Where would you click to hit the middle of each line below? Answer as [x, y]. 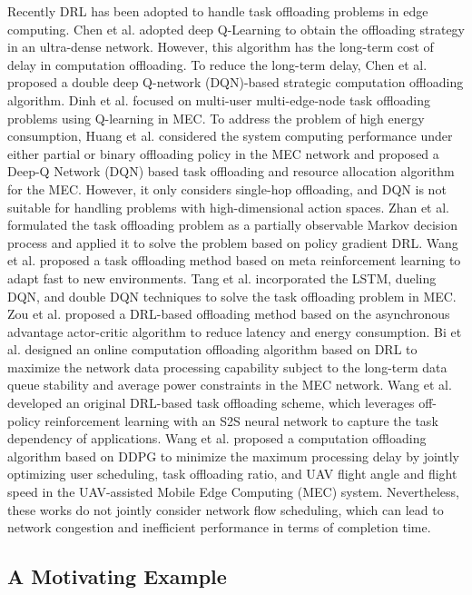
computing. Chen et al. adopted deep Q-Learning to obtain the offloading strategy [236, 29]
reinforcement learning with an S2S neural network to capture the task [241, 420]
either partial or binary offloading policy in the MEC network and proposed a [223, 153]
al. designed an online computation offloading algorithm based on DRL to [212, 349]
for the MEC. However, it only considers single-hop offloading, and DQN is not [227, 188]
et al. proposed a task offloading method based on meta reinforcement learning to [234, 260]
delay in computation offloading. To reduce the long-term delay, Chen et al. [217, 64]
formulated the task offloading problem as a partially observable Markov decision [232, 225]
